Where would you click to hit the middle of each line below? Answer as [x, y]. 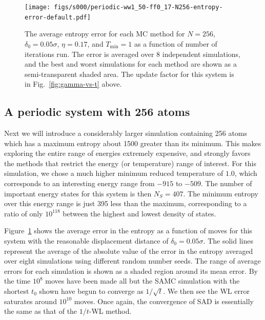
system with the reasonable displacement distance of [86, 241]
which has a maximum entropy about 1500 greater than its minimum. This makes [133, 143]
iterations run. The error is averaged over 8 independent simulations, [132, 54]
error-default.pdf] [58, 17]
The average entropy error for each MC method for [105, 34]
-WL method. [110, 311]
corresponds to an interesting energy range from [79, 183]
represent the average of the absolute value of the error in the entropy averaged [129, 251]
